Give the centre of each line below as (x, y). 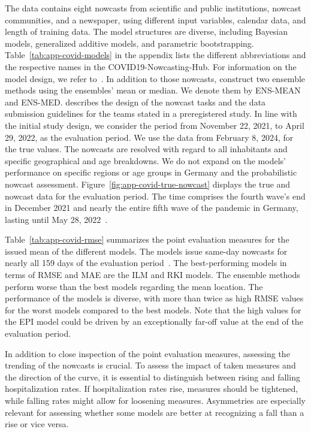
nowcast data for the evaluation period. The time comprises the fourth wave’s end (155, 196)
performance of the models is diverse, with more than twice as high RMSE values (154, 298)
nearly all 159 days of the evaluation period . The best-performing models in (146, 263)
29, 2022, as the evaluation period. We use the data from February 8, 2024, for (149, 137)
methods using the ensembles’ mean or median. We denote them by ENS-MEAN (153, 90)
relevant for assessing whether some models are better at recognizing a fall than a (155, 412)
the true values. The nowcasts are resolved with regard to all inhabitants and (146, 149)
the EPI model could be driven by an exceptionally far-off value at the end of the (154, 321)
